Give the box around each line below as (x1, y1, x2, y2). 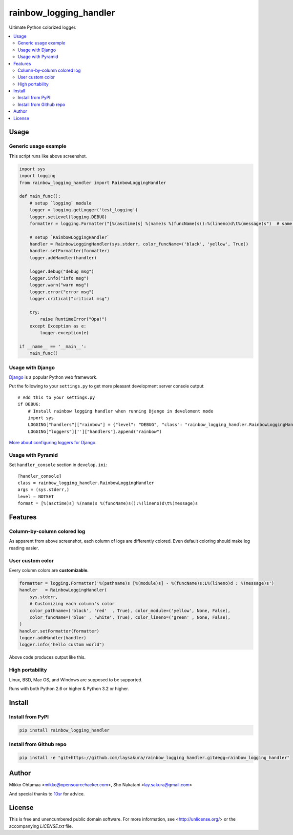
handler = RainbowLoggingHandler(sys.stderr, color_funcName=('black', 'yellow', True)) (29, 242, 249, 247)
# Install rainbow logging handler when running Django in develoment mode (27, 408, 213, 414)
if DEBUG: (18, 402, 41, 407)
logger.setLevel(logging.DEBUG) (29, 214, 107, 220)
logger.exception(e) (40, 330, 89, 336)
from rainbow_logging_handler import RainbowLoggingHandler (19, 180, 167, 185)
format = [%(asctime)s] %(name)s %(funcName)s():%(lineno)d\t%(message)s (18, 501, 198, 506)
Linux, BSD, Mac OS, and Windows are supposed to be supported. (9, 676, 143, 683)
